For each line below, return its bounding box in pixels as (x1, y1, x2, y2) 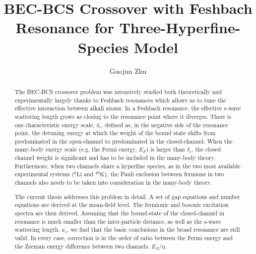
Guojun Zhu (109, 65, 147, 76)
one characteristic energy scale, (14, 120, 95, 129)
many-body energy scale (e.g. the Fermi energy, (14, 145, 137, 153)
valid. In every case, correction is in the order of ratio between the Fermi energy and (14, 233, 233, 242)
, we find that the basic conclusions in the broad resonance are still (67, 225, 240, 234)
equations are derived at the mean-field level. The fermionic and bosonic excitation (14, 201, 229, 209)
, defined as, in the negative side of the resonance (101, 120, 228, 129)
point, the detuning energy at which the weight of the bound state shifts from (14, 129, 216, 137)
